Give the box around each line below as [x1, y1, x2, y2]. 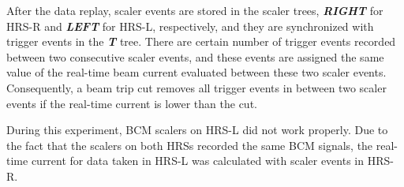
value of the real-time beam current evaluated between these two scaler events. [6, 64, 387, 80]
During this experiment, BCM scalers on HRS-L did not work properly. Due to [6, 122, 388, 138]
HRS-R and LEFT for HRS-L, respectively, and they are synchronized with [6, 17, 374, 34]
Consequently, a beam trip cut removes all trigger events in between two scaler [6, 79, 387, 95]
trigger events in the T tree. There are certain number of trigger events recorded [6, 33, 396, 50]
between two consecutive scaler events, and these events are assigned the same [6, 48, 384, 65]
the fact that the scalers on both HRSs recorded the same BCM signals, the [6, 137, 373, 153]
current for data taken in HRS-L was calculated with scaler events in [31, 152, 365, 169]
